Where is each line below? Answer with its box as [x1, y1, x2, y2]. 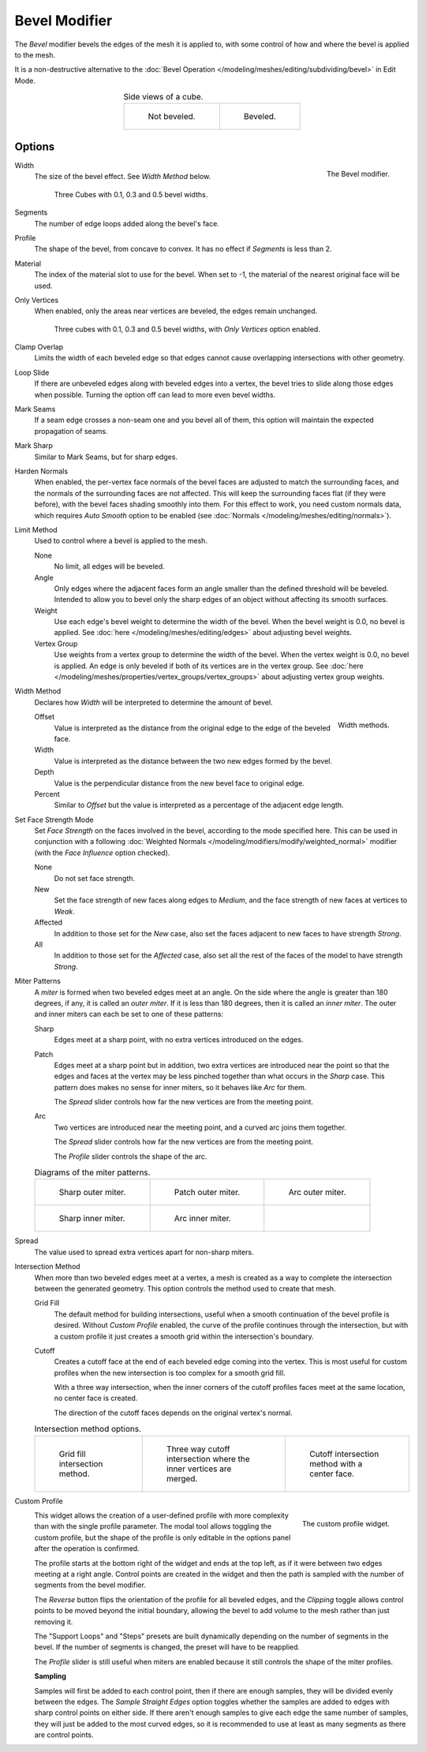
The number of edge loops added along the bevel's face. [34, 219, 220, 228]
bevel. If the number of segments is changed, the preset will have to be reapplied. [34, 1642, 301, 1652]
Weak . [54, 906, 75, 916]
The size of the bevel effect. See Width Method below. [34, 172, 211, 181]
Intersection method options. [34, 1424, 142, 1435]
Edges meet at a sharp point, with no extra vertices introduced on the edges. [54, 1035, 304, 1044]
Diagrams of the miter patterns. [34, 1167, 151, 1179]
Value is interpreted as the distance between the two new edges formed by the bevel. [54, 756, 333, 765]
